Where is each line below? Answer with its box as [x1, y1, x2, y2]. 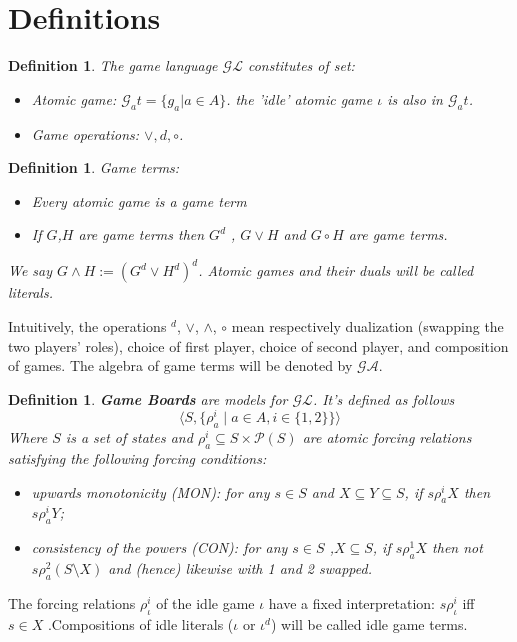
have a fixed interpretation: [268, 592, 435, 613]
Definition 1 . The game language [8, 55, 218, 76]
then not [432, 537, 483, 558]
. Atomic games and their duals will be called [198, 260, 474, 281]
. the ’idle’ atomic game [226, 88, 373, 109]
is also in [387, 88, 443, 109]
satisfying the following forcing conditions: [8, 448, 267, 469]
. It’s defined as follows [312, 388, 455, 409]
